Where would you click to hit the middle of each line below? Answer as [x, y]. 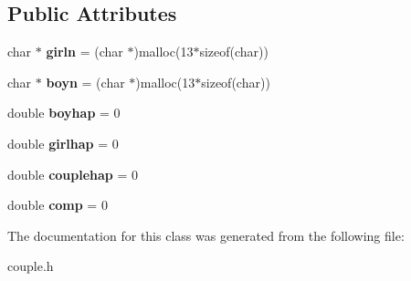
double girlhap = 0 [63, 143]
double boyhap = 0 [64, 113]
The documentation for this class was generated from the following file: [206, 235]
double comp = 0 [58, 205]
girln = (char [84, 52]
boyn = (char [85, 82]
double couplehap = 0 [73, 174]
